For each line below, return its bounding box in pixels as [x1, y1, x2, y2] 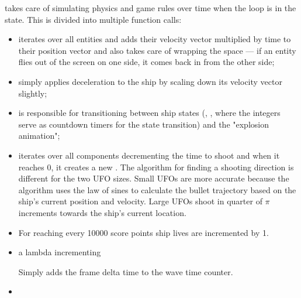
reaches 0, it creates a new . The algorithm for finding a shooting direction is [18, 160, 294, 173]
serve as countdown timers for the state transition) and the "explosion [18, 118, 269, 130]
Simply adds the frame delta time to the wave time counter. [18, 265, 233, 278]
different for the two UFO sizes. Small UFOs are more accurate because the [18, 172, 289, 184]
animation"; [18, 129, 60, 142]
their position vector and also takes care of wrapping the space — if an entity [18, 44, 296, 56]
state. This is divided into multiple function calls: [5, 13, 182, 25]
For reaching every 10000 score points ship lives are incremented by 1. [18, 226, 269, 238]
